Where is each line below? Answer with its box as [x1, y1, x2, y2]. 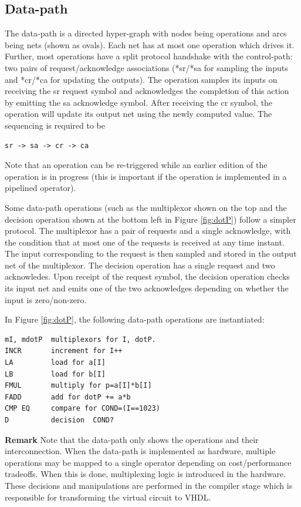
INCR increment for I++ [5, 347, 123, 355]
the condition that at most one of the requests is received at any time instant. [5, 236, 285, 248]
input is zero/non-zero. [5, 293, 87, 305]
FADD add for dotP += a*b [5, 392, 131, 401]
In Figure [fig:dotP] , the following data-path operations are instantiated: [5, 313, 265, 325]
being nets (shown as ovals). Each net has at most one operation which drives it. [5, 38, 295, 51]
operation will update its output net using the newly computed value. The [5, 108, 272, 120]
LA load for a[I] [5, 358, 106, 367]
